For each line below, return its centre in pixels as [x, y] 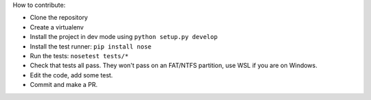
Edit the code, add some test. [71, 75]
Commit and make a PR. [64, 85]
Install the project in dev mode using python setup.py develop [124, 37]
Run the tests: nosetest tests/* [79, 55]
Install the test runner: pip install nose [91, 46]
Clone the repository [59, 18]
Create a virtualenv [57, 27]
